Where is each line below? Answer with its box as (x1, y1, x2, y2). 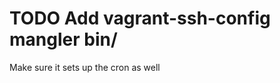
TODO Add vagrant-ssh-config (9, 7, 271, 30)
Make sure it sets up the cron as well (9, 61, 161, 73)
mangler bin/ (9, 28, 118, 51)
